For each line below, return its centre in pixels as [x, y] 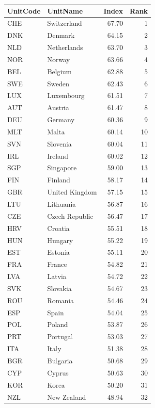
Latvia [57, 276]
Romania [61, 300]
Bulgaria [60, 360]
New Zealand [67, 397]
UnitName [65, 10]
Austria [58, 107]
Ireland [58, 155]
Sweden [58, 83]
